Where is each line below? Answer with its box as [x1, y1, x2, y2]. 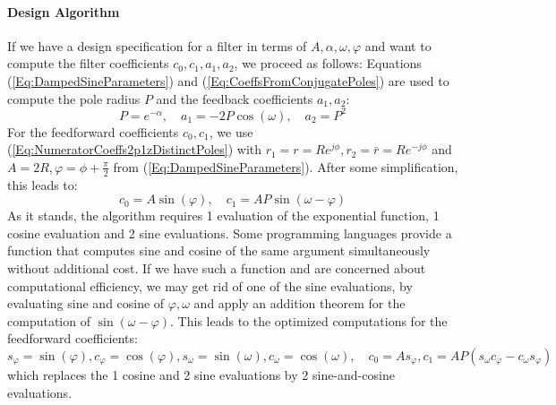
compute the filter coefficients [7, 54, 169, 73]
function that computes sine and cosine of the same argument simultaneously [7, 241, 431, 260]
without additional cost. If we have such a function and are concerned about [7, 259, 426, 278]
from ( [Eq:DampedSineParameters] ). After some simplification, [113, 157, 458, 176]
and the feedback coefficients [156, 89, 313, 108]
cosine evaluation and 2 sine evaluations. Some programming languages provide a [7, 223, 452, 242]
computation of [7, 311, 90, 330]
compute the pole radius [7, 89, 141, 108]
